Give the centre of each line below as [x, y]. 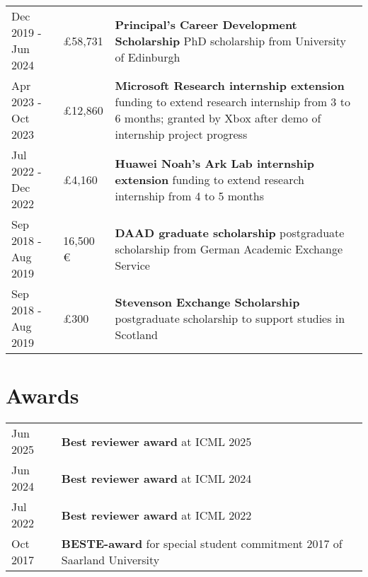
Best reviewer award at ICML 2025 [156, 441]
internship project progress [181, 134]
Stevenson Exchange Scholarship [207, 302]
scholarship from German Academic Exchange [229, 248]
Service [132, 265]
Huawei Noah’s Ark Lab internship [214, 163]
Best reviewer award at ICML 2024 [156, 478]
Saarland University [110, 560]
